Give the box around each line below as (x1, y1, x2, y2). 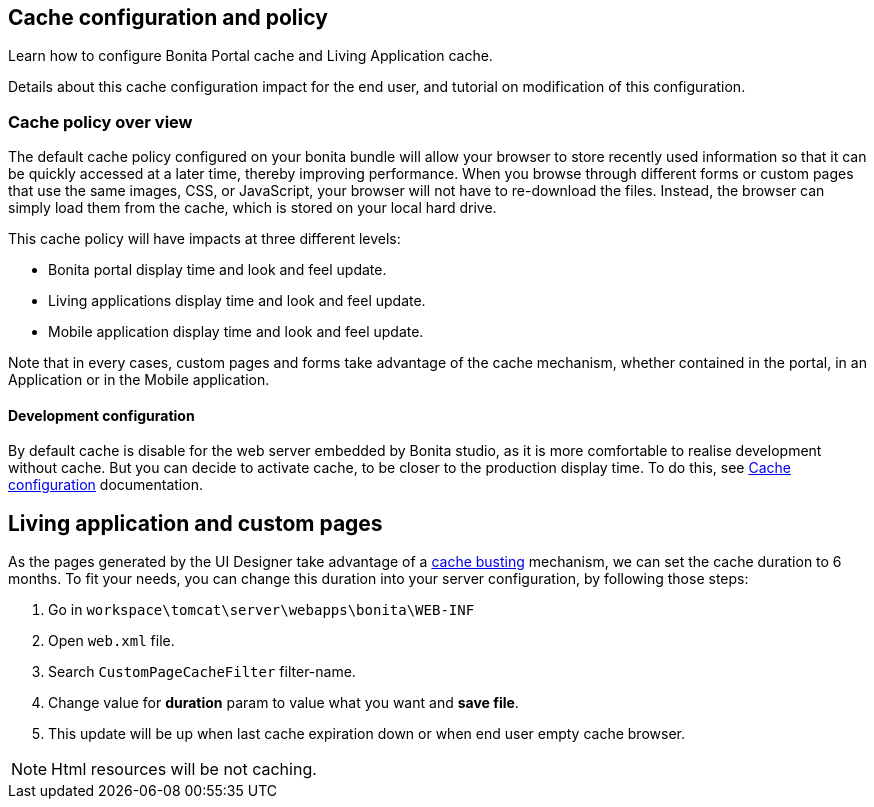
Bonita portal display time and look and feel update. (48, 261, 387, 279)
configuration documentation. (8, 476, 203, 494)
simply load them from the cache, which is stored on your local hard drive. (8, 199, 497, 217)
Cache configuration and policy (8, 5, 328, 30)
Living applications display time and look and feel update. (48, 292, 426, 310)
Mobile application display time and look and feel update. (48, 323, 424, 341)
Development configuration (8, 406, 195, 424)
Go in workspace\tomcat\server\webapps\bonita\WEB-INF (48, 601, 475, 619)
